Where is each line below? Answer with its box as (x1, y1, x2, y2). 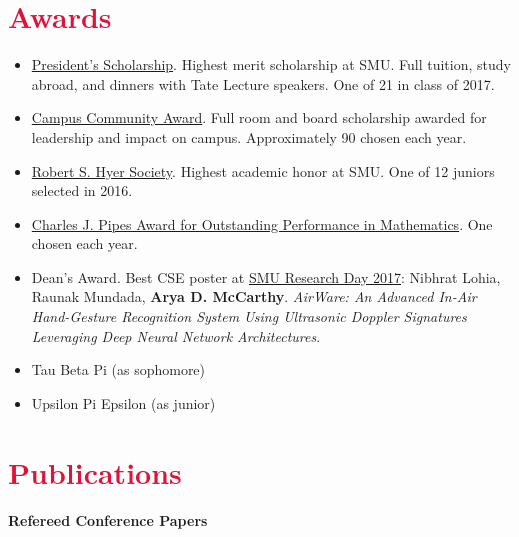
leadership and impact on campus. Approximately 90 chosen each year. (31, 126, 467, 147)
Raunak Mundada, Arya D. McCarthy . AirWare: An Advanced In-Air (31, 286, 477, 307)
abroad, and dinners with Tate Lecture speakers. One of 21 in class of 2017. (31, 73, 495, 94)
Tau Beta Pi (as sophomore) (31, 359, 206, 380)
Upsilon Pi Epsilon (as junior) (31, 392, 216, 413)
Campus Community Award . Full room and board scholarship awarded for (31, 107, 487, 128)
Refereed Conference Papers (8, 509, 208, 530)
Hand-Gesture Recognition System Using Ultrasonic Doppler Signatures (31, 306, 467, 327)
